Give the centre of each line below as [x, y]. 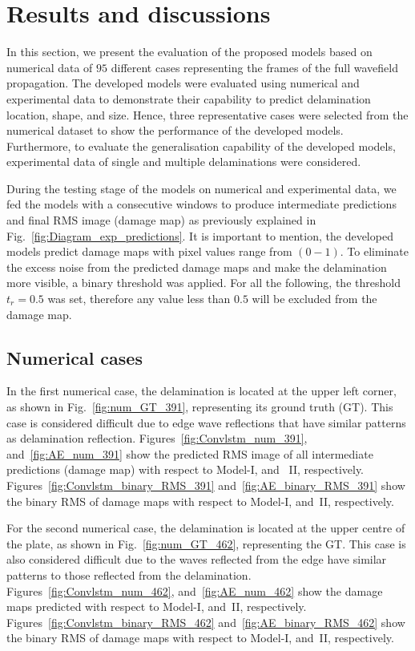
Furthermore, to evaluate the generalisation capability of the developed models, [201, 146]
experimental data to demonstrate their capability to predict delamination [189, 98]
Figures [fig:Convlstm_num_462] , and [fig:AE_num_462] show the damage [195, 590]
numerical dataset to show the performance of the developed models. [175, 130]
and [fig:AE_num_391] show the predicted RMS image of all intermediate [190, 453]
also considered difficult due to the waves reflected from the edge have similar [197, 559]
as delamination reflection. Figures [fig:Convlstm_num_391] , [157, 438]
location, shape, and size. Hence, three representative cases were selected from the [207, 114]
